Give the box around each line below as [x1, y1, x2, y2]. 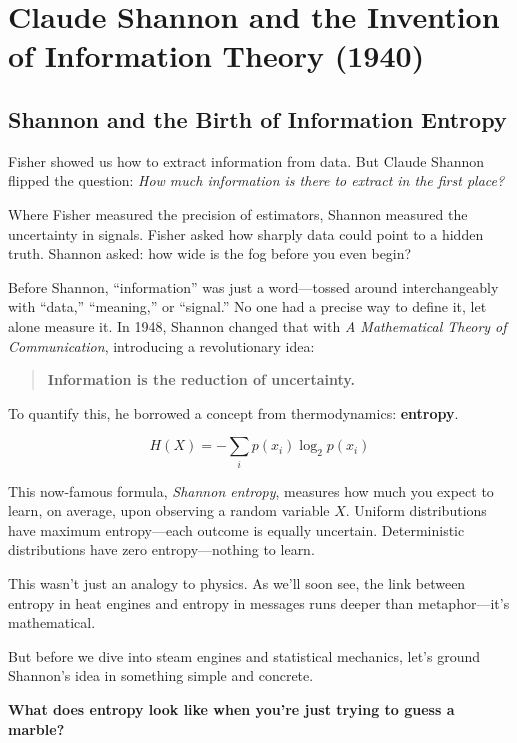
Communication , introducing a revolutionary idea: [8, 335, 315, 356]
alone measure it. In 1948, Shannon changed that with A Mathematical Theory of [8, 315, 507, 336]
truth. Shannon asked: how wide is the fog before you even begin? [8, 243, 412, 264]
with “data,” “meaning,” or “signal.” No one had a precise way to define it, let [8, 296, 487, 317]
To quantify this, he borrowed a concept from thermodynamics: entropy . [8, 402, 459, 423]
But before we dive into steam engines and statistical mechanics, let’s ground [8, 645, 481, 666]
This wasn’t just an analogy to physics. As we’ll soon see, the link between [8, 573, 466, 593]
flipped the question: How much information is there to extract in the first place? [8, 170, 505, 191]
